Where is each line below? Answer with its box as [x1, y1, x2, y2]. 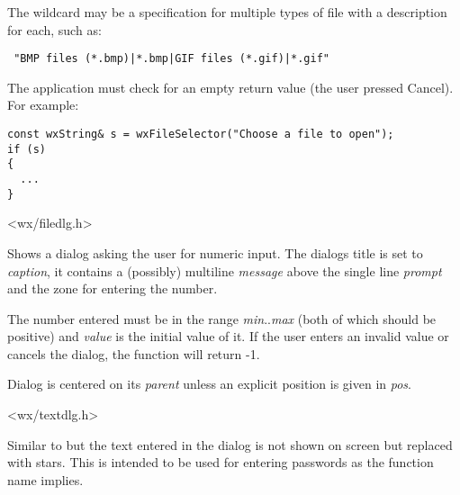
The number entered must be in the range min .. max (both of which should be [7, 309, 437, 328]
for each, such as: [7, 20, 102, 39]
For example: [7, 95, 79, 114]
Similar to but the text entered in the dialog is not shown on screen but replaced [7, 435, 453, 454]
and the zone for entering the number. [7, 279, 218, 298]
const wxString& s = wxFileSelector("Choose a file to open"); [7, 128, 394, 141]
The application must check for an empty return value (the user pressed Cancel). [7, 77, 454, 96]
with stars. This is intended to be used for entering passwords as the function [7, 453, 434, 472]
